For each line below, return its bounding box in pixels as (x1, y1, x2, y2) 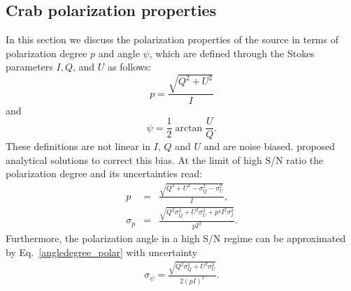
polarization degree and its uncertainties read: (6, 166, 203, 181)
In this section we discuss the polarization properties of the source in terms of (6, 32, 338, 47)
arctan (175, 123, 203, 133)
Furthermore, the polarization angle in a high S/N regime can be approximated (6, 231, 346, 246)
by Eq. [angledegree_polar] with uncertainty (6, 244, 198, 259)
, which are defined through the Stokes (149, 45, 315, 60)
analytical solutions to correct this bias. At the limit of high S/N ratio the (6, 152, 324, 167)
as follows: (107, 59, 152, 74)
